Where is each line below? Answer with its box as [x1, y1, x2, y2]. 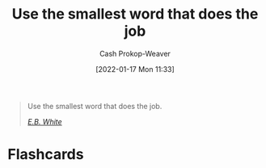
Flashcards [7, 145, 84, 164]
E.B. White [27, 116, 62, 126]
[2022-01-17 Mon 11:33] [95, 64, 175, 73]
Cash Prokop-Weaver [99, 48, 171, 58]
